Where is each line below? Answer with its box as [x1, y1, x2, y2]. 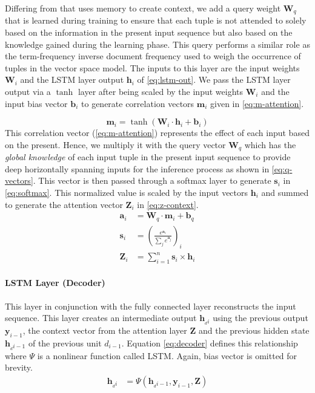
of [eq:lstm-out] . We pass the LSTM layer [137, 73, 291, 86]
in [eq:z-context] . [137, 198, 199, 210]
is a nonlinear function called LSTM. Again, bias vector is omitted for [37, 349, 297, 362]
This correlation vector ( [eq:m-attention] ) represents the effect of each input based [5, 126, 310, 139]
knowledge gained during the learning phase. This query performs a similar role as [5, 37, 310, 50]
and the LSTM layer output [20, 73, 124, 86]
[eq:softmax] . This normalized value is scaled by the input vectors [5, 186, 248, 199]
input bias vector [5, 97, 68, 109]
